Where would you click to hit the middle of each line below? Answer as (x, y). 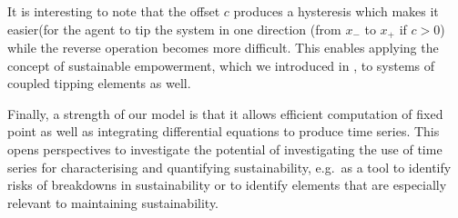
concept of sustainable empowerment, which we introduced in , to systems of (221, 65)
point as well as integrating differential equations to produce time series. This (224, 131)
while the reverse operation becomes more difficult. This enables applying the (223, 48)
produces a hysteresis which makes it (336, 11)
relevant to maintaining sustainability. (113, 202)
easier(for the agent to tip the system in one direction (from (174, 29)
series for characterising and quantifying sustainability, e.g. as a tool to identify (229, 167)
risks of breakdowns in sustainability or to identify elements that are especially (227, 185)
